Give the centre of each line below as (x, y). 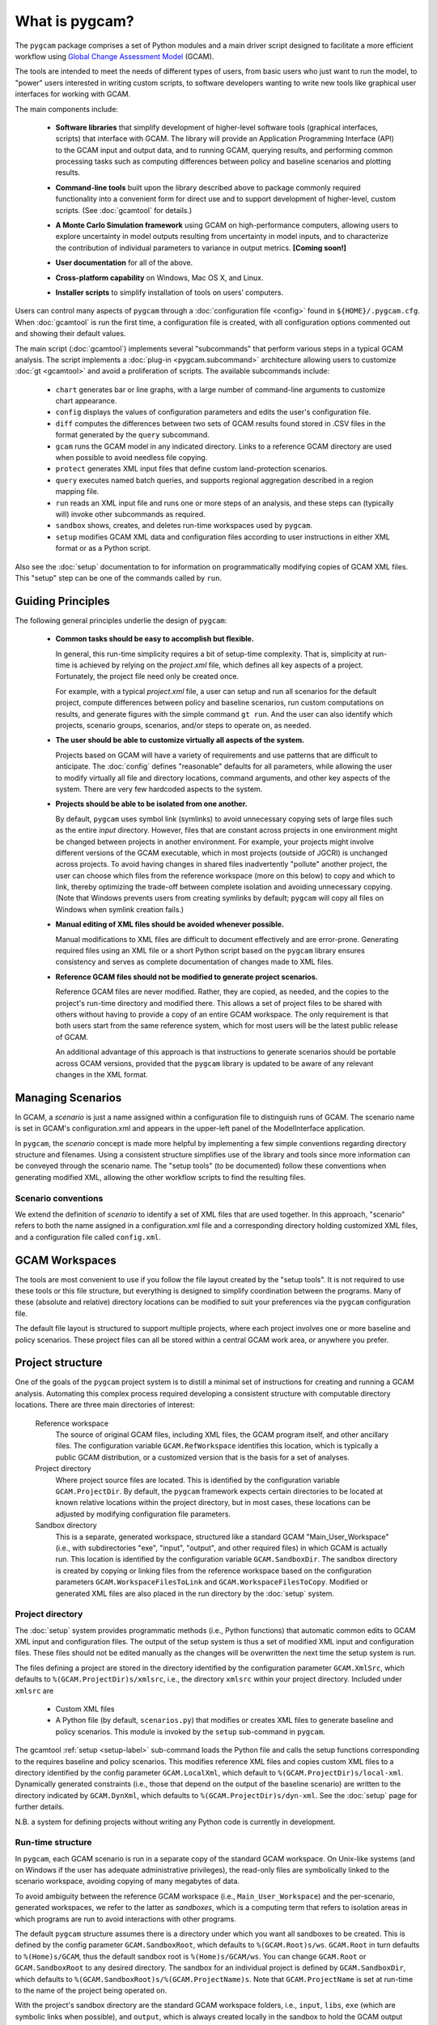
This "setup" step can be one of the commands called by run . (119, 578)
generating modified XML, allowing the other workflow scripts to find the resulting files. (161, 1177)
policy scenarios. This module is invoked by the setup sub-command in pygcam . (190, 1731)
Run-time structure (53, 1843)
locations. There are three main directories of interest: (105, 1405)
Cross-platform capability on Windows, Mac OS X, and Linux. (159, 277)
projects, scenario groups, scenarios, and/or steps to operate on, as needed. (183, 725)
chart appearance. (86, 401)
